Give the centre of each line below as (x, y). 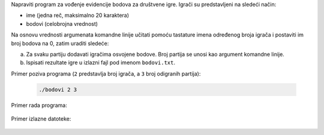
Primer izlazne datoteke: (41, 119)
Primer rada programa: (39, 105)
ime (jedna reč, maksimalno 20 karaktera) (77, 16)
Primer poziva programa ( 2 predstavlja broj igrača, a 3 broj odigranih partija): (106, 73)
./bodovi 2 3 (58, 89)
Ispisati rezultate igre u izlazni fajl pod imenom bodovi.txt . (101, 62)
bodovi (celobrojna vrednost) (62, 23)
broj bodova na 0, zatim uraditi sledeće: (60, 43)
